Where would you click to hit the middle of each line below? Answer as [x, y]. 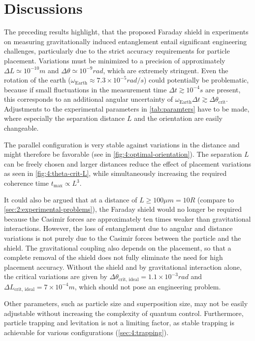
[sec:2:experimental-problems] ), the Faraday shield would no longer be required [123, 209]
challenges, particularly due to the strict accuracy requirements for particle [117, 51]
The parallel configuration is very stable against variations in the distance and [122, 144]
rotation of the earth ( [37, 80]
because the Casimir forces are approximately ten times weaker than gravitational [127, 218]
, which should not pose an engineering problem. [148, 286]
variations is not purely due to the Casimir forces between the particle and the [123, 238]
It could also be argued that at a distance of [71, 199]
